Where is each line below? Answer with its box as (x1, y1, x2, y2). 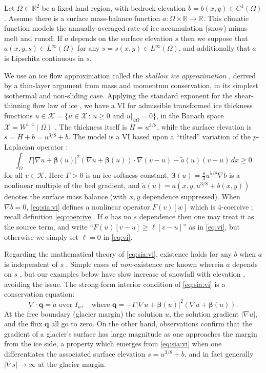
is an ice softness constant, (86, 170, 169, 180)
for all (4, 170, 23, 180)
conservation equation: (4, 288, 75, 299)
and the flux (4, 318, 43, 329)
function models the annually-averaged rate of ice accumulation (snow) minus (4, 23, 248, 33)
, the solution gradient (169, 308, 239, 319)
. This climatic (203, 12, 249, 23)
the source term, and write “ (4, 221, 94, 232)
